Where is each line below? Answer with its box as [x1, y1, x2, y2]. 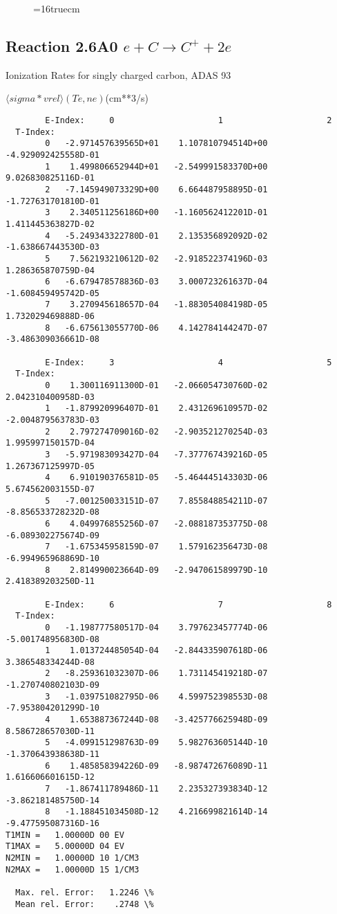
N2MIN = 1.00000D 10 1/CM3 [6, 852, 139, 863]
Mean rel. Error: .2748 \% [15, 899, 154, 909]
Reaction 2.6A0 [6, 35, 118, 56]
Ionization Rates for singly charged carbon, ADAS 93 [6, 67, 231, 82]
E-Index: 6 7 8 [45, 599, 332, 610]
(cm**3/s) [105, 91, 148, 105]
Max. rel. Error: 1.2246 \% [15, 887, 154, 897]
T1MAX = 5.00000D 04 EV [6, 841, 124, 852]
